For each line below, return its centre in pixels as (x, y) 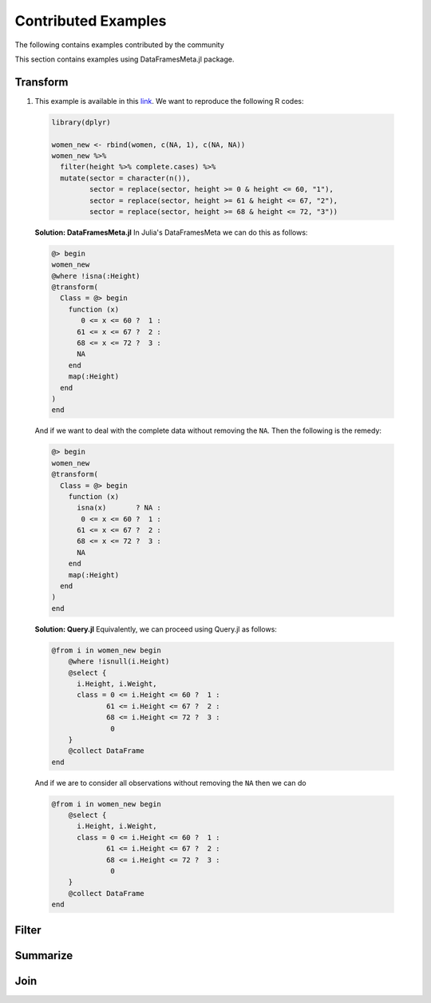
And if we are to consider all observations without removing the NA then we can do (170, 783)
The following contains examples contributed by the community (120, 45)
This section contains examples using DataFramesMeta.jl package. (125, 59)
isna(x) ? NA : (119, 508)
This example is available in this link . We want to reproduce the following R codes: (169, 101)
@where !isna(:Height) (96, 276)
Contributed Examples (91, 21)
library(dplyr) (81, 122)
